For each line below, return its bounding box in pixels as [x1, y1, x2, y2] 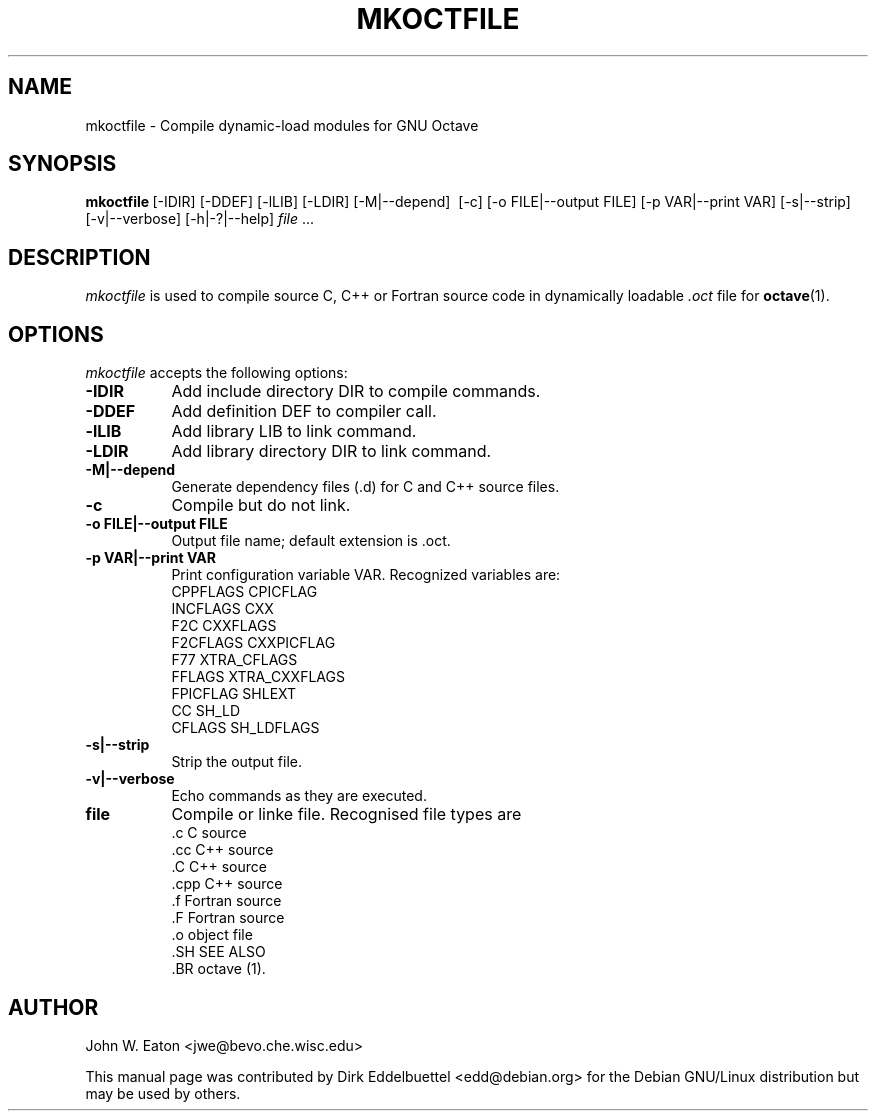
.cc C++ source [171, 841, 274, 859]
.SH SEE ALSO [171, 943, 266, 961]
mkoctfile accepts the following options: [85, 364, 348, 382]
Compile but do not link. [171, 495, 351, 516]
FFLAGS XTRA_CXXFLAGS [171, 668, 345, 686]
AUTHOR [8, 994, 99, 1020]
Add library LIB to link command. [171, 421, 417, 442]
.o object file [171, 926, 253, 944]
